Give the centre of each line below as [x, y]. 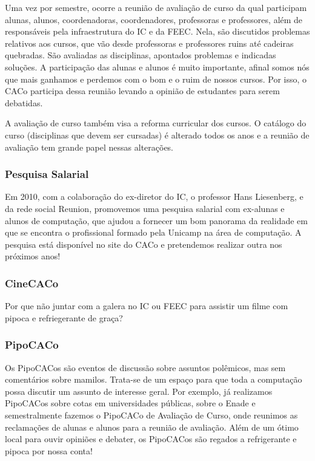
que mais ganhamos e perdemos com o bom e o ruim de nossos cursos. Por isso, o [156, 79]
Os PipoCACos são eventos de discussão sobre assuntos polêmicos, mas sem [145, 367]
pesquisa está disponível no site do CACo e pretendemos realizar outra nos [144, 244]
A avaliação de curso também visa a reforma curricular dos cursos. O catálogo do [156, 123]
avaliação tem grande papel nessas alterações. [89, 147]
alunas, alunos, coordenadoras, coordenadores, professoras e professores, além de [154, 19]
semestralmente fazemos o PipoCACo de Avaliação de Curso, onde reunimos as [151, 415]
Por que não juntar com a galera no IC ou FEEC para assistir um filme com [147, 306]
